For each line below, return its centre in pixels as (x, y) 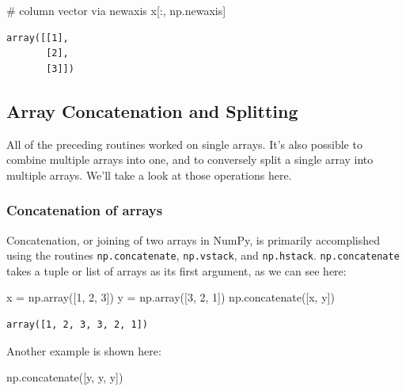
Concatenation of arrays (85, 210)
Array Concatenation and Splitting (152, 110)
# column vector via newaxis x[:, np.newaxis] (116, 10)
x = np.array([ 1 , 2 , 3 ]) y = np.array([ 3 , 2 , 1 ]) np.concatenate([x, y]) (171, 297)
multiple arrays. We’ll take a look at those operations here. (149, 175)
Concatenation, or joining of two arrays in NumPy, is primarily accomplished (193, 239)
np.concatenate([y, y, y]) (65, 377)
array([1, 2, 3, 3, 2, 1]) (77, 325)
